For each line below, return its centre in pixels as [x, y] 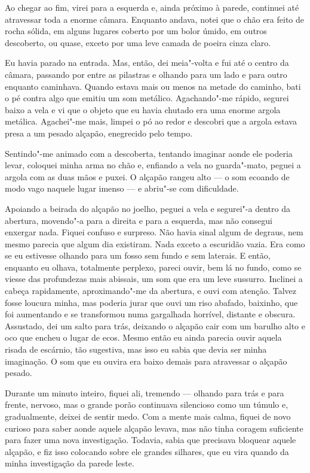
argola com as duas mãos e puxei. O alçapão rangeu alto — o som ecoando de [147, 176]
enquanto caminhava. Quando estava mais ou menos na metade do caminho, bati [153, 86]
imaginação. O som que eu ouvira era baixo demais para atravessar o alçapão [146, 361]
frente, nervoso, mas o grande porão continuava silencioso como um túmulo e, [147, 404]
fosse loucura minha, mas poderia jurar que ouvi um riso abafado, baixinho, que [151, 302]
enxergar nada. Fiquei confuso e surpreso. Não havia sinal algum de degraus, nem [154, 232]
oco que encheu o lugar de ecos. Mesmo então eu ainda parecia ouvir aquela [143, 337]
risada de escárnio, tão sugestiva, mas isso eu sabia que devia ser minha [136, 349]
